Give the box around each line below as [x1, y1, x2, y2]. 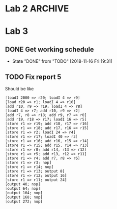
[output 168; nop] [5, 195, 43, 200]
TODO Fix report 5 [5, 73, 61, 81]
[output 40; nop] [5, 182, 41, 187]
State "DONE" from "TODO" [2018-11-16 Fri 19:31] [12, 58, 113, 64]
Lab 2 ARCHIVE [5, 3, 69, 14]
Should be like [5, 86, 34, 91]
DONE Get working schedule [5, 45, 94, 53]
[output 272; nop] [5, 199, 43, 204]
